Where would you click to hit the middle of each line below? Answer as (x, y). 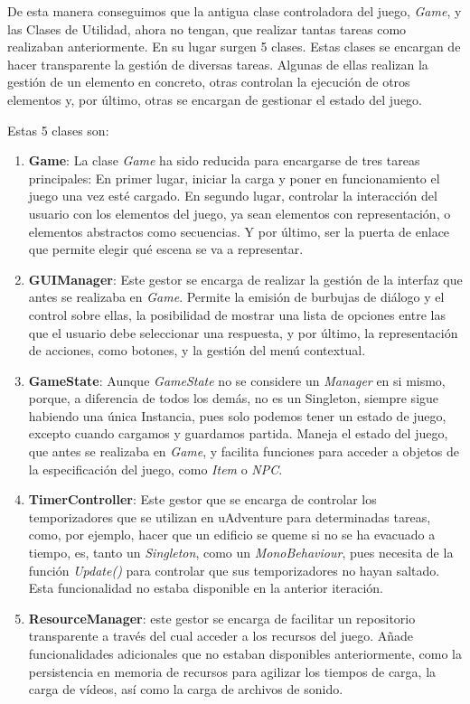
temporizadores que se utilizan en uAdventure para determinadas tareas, (230, 516)
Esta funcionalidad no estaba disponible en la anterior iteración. (206, 588)
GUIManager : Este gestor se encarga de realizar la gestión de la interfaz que (245, 279)
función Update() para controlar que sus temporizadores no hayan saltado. (234, 570)
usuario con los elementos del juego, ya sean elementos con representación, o (240, 213)
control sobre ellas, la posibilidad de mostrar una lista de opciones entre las (237, 314)
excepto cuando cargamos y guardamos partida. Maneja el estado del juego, (238, 433)
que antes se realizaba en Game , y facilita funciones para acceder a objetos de (244, 451)
